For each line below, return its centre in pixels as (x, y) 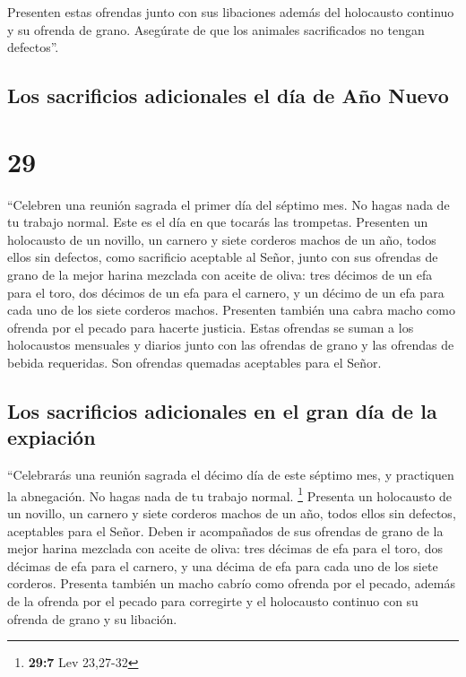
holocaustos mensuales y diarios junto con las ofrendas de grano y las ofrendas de (231, 345)
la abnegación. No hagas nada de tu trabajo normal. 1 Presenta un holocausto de (230, 494)
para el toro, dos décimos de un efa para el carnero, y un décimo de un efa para (226, 292)
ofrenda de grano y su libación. (92, 618)
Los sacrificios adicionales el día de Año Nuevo (228, 95)
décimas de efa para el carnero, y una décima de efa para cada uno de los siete (223, 565)
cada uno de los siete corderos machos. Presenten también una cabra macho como (231, 310)
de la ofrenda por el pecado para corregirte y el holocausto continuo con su (213, 601)
